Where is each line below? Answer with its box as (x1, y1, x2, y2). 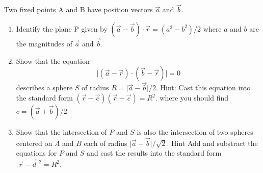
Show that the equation (16, 55, 90, 66)
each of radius (84, 137, 127, 148)
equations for (16, 147, 57, 158)
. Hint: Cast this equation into (155, 82, 251, 93)
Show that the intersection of (16, 127, 107, 137)
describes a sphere (16, 82, 73, 93)
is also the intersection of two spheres (137, 127, 253, 137)
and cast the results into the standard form (87, 147, 222, 158)
